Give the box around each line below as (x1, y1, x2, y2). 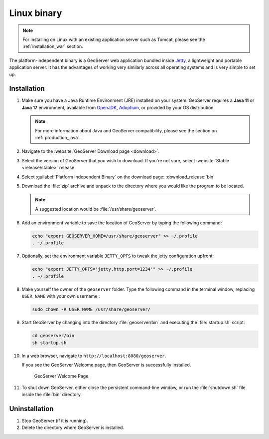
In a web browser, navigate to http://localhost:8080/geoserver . (21, 353, 166, 359)
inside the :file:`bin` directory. (21, 392, 82, 398)
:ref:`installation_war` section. (22, 43, 83, 49)
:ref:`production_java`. (35, 134, 81, 140)
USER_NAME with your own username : (21, 293, 100, 299)
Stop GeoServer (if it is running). (21, 418, 88, 424)
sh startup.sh (32, 340, 67, 346)
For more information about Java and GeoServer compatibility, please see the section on (35, 127, 217, 133)
